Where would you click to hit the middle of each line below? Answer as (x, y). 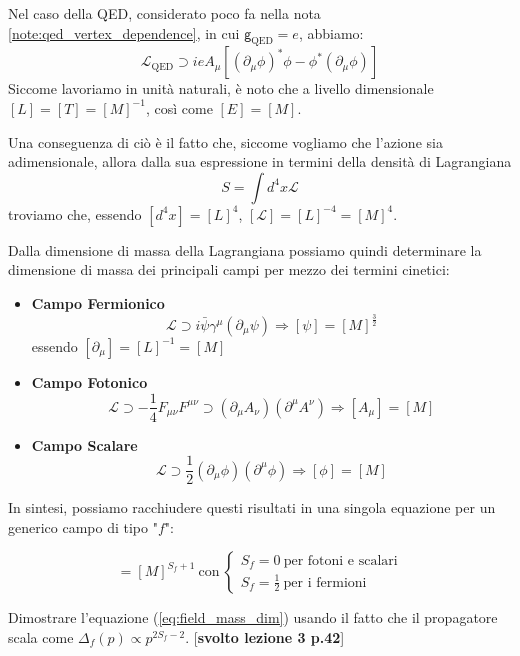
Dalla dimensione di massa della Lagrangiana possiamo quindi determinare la (245, 249)
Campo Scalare (84, 444)
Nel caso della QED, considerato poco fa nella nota (164, 13)
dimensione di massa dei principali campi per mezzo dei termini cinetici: (229, 269)
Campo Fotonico (89, 381)
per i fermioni (325, 582)
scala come (41, 637)
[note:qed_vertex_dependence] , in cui (124, 32)
